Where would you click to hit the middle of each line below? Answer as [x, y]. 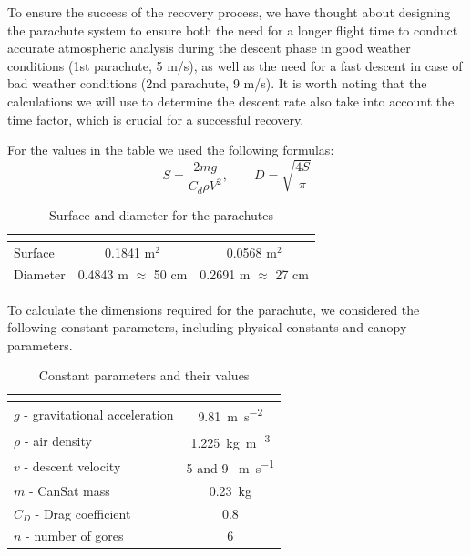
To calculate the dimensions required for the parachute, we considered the [214, 309]
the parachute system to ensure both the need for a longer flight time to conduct [233, 30]
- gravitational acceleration [99, 414]
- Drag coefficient [83, 513]
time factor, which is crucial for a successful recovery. [156, 119]
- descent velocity [72, 466]
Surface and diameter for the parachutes [161, 214]
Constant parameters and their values [144, 375]
